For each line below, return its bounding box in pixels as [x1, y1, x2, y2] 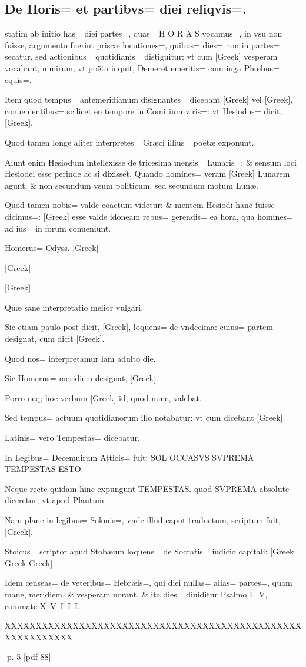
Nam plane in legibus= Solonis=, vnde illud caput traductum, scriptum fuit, [5, 514, 281, 526]
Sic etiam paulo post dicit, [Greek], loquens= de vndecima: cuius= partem [5, 321, 273, 333]
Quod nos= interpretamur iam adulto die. [5, 352, 156, 364]
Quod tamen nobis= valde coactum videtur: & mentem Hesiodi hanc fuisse [5, 199, 275, 211]
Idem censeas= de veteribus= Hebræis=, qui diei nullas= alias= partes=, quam [5, 576, 292, 589]
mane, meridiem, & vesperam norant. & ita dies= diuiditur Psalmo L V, [5, 587, 268, 600]
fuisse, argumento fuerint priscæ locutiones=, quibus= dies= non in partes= [5, 38, 280, 51]
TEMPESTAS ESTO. [5, 463, 84, 475]
